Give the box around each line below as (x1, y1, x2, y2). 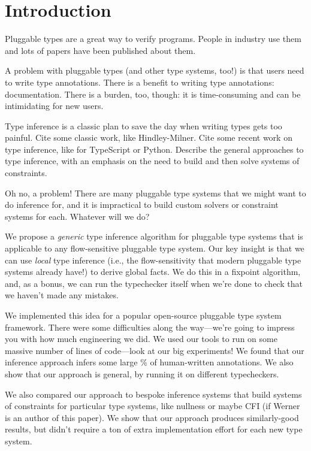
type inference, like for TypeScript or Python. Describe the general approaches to (5, 143, 304, 155)
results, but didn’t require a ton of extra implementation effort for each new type (5, 423, 303, 435)
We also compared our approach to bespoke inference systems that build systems (5, 388, 302, 400)
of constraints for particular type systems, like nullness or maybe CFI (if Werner (5, 399, 300, 412)
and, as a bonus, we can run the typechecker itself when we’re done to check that (5, 277, 303, 289)
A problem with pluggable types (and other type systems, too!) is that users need (5, 64, 304, 77)
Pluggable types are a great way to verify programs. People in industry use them (5, 32, 301, 45)
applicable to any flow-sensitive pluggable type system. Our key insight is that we (5, 242, 304, 255)
